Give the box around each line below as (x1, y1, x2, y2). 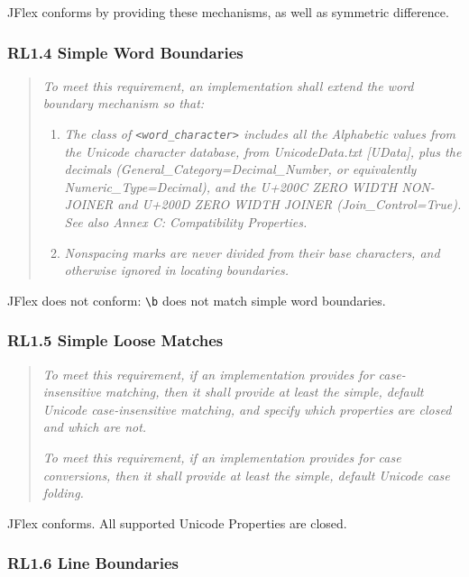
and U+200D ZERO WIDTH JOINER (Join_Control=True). (117, 195, 462, 214)
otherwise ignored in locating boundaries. (64, 261, 290, 279)
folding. (42, 483, 84, 502)
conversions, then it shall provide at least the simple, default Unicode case (42, 465, 450, 484)
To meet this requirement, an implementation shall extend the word (42, 76, 414, 95)
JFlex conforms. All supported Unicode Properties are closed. (7, 513, 347, 532)
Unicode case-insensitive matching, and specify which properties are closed (42, 399, 452, 418)
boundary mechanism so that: (42, 94, 205, 113)
